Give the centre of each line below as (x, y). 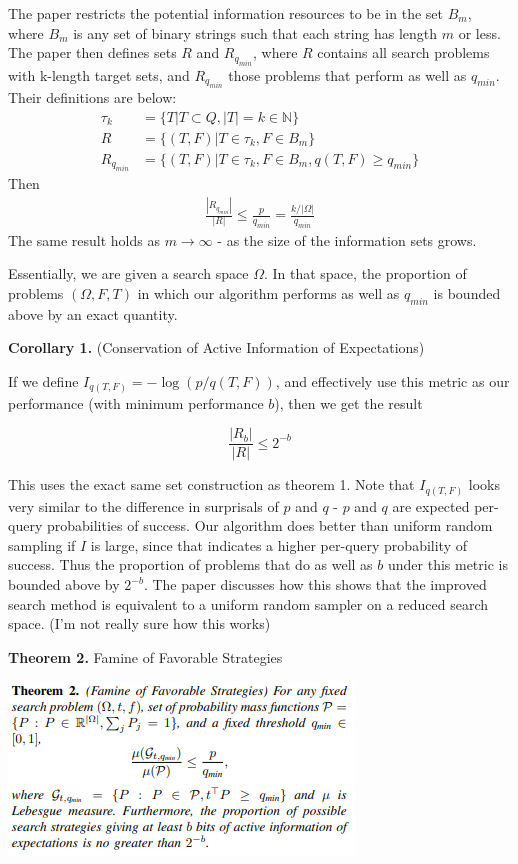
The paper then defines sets (92, 52)
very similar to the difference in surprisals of (143, 505)
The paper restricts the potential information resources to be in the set (225, 13)
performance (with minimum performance (136, 402)
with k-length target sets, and (99, 74)
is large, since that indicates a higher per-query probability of (278, 544)
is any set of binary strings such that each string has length (255, 32)
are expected (431, 505)
